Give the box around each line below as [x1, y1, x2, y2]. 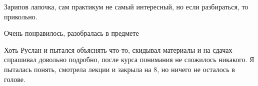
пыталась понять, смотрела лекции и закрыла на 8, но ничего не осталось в [4, 64, 235, 74]
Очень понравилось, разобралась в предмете [4, 28, 139, 38]
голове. [4, 74, 25, 84]
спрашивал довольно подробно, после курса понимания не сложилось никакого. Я [4, 54, 254, 65]
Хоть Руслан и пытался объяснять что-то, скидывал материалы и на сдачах [4, 44, 232, 55]
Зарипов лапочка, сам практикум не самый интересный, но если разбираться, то [4, 1, 248, 11]
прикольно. [4, 11, 37, 21]
